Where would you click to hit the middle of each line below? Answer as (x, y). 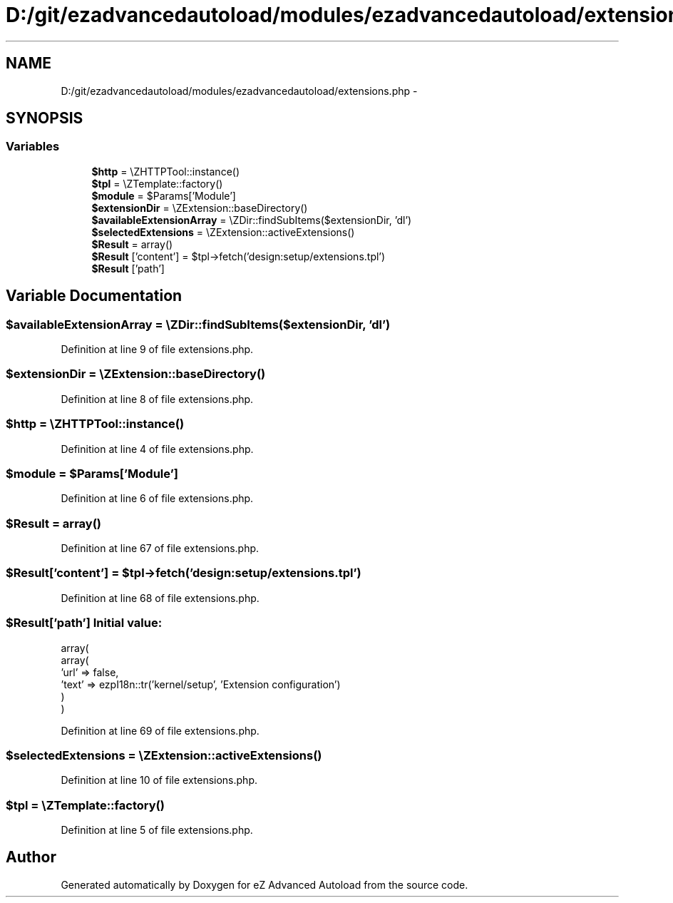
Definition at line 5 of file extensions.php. (157, 830)
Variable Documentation (94, 296)
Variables (33, 147)
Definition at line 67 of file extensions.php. (160, 549)
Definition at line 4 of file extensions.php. (157, 449)
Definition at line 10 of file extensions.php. (159, 780)
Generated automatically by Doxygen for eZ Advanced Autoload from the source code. (264, 884)
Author (31, 857)
